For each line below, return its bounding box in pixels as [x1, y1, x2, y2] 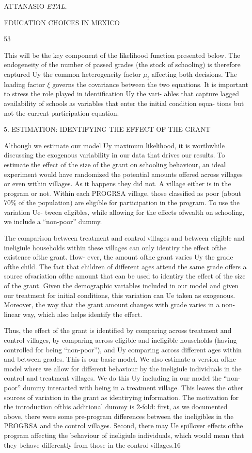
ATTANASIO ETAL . [4, 1, 67, 11]
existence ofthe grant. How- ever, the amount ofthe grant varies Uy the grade [4, 252, 233, 262]
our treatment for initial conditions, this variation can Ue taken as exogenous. [4, 290, 235, 300]
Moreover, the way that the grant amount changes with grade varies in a [4, 299, 220, 310]
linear [4, 309, 21, 319]
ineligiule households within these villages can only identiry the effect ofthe [4, 242, 227, 252]
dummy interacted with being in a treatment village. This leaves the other [23, 382, 244, 392]
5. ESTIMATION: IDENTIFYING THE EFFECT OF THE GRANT [4, 124, 211, 134]
